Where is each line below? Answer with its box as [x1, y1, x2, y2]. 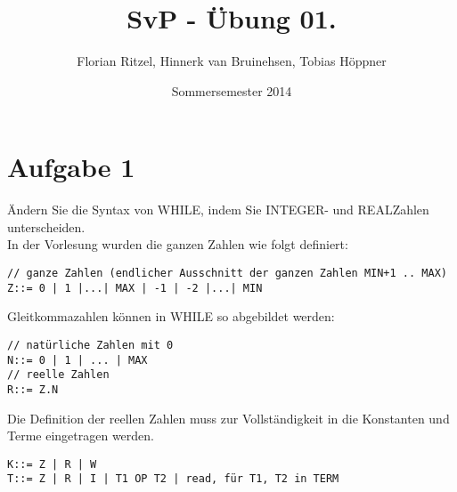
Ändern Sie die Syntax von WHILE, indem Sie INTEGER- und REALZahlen [7, 200, 429, 219]
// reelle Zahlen [7, 368, 110, 382]
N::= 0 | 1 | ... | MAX [7, 353, 148, 367]
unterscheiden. [7, 217, 86, 236]
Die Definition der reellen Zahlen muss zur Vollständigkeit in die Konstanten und [7, 408, 450, 427]
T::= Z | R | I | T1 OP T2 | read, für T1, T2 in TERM [7, 472, 339, 486]
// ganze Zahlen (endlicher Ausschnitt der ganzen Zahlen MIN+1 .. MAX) [7, 267, 447, 280]
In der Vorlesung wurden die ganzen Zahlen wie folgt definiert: [7, 235, 348, 254]
